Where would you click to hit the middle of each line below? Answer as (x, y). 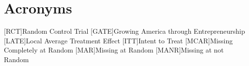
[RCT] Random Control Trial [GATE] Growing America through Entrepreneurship (124, 31)
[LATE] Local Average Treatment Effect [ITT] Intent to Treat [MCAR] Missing (118, 40)
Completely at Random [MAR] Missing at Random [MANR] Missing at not (114, 50)
